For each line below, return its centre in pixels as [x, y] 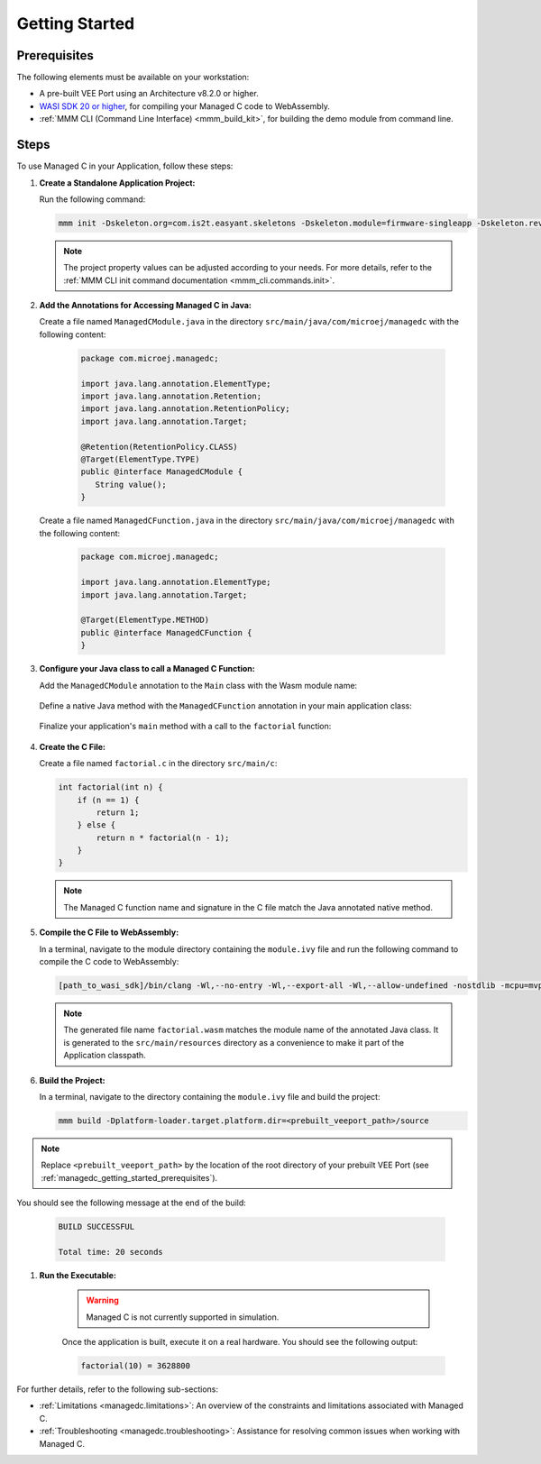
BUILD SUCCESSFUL [96, 1227]
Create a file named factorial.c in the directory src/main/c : [158, 764]
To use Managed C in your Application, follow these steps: [125, 166]
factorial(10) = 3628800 [136, 1366]
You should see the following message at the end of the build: [132, 1203]
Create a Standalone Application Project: [117, 183]
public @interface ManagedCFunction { [166, 632]
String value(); [131, 484]
